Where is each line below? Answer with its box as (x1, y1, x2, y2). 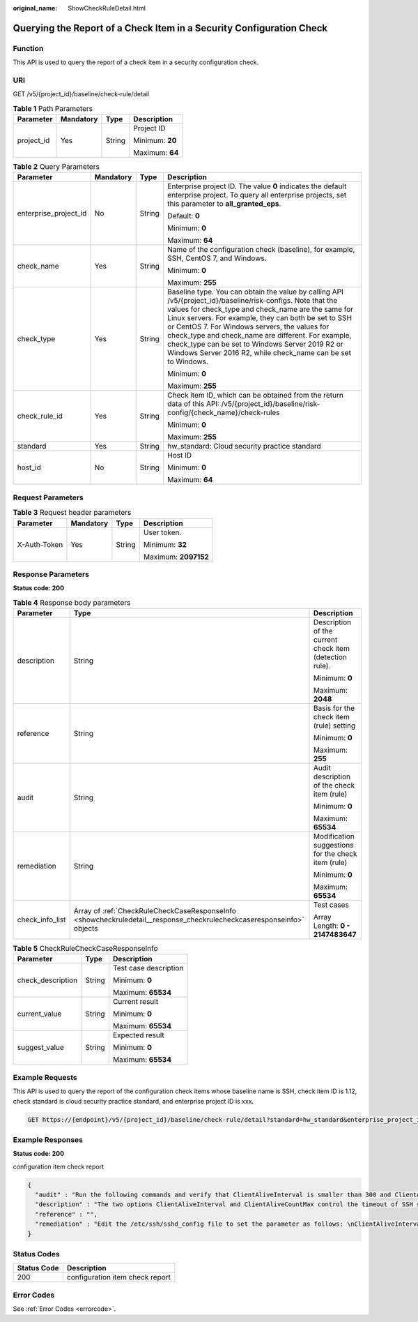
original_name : (13, 4, 58, 12)
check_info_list (17, 915, 66, 924)
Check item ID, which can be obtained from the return (167, 391, 344, 400)
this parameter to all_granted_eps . (167, 199, 281, 209)
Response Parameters (13, 569, 90, 579)
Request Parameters (13, 493, 84, 502)
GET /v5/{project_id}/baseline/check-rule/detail (13, 90, 150, 98)
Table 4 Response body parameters (13, 597, 131, 607)
